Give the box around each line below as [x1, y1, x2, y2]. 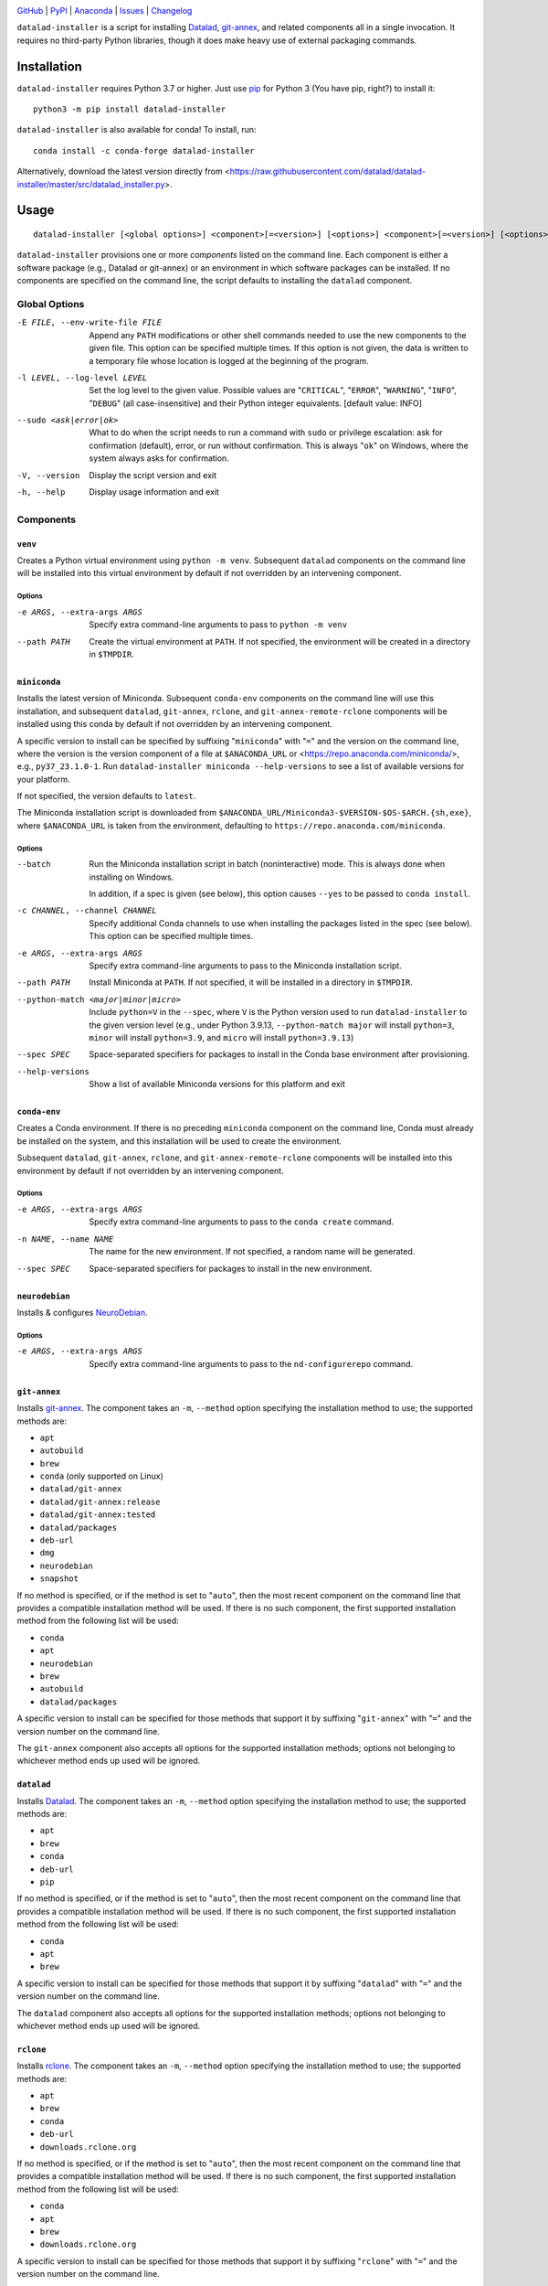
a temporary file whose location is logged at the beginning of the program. [89, 355, 369, 366]
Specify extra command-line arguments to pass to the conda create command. [89, 1216, 395, 1227]
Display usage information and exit [89, 486, 219, 497]
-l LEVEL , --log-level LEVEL [16, 372, 148, 383]
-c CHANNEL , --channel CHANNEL [16, 905, 157, 916]
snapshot [39, 1574, 79, 1584]
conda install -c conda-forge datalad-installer [33, 145, 255, 155]
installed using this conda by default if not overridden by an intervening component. [16, 719, 332, 730]
